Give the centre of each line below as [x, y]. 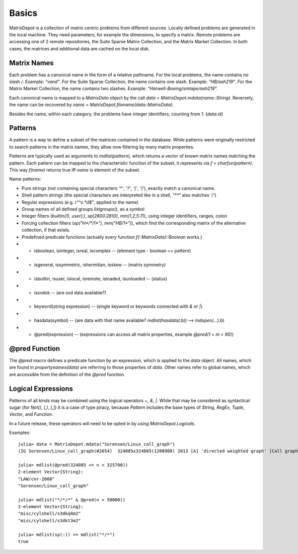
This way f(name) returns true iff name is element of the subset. [75, 170]
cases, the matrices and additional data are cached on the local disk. [79, 48]
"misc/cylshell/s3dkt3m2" [50, 520]
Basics [23, 13]
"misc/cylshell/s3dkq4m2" [50, 514]
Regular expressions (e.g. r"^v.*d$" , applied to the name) [80, 202]
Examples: [20, 433]
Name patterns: [25, 179]
